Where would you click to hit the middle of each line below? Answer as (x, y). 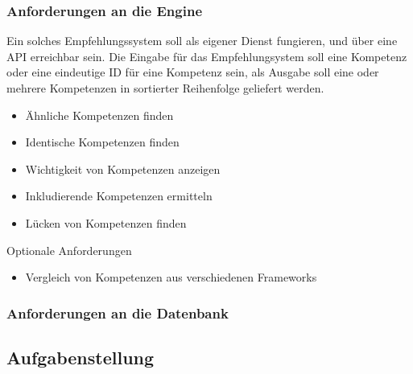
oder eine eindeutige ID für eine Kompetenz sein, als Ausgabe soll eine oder (193, 72)
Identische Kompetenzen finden (102, 142)
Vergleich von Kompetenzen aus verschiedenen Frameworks (171, 277)
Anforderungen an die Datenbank (118, 312)
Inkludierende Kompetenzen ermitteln (119, 196)
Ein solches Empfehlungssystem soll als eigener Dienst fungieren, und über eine (202, 41)
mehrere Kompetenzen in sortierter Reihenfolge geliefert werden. (165, 88)
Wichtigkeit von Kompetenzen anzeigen (123, 169)
